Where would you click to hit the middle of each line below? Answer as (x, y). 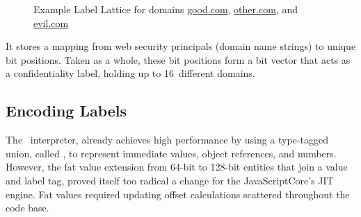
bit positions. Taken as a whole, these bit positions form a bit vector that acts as (178, 59)
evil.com (51, 23)
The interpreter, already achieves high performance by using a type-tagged (167, 140)
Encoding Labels (66, 111)
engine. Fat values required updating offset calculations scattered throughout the (178, 194)
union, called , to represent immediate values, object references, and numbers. (171, 153)
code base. (27, 208)
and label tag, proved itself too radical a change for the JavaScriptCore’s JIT (170, 180)
